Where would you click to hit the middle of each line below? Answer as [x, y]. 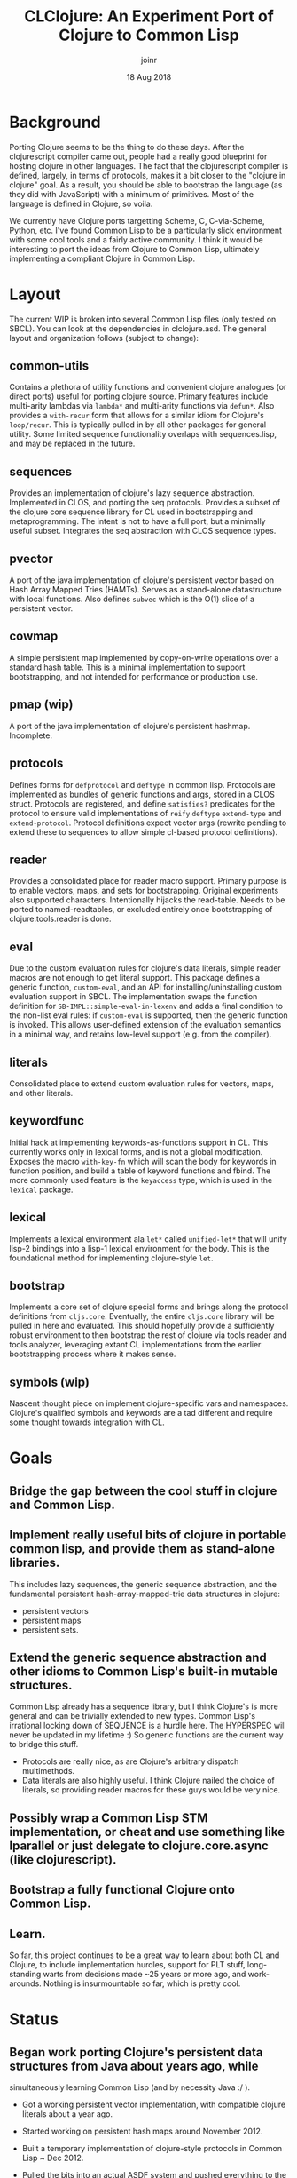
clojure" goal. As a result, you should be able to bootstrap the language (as [146, 185]
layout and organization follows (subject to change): [104, 338]
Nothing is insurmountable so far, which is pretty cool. [142, 1983]
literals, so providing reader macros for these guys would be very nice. [151, 1790]
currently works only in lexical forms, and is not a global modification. [136, 1151]
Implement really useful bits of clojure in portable [148, 1535]
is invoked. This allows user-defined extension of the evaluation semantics [145, 1025]
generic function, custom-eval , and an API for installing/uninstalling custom [145, 987]
